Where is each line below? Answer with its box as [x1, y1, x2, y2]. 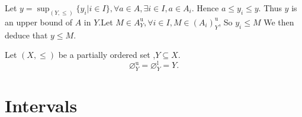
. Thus [258, 2, 282, 14]
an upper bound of [5, 15, 73, 28]
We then [264, 15, 294, 28]
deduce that [5, 28, 48, 41]
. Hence [191, 2, 219, 14]
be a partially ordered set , [58, 48, 156, 61]
